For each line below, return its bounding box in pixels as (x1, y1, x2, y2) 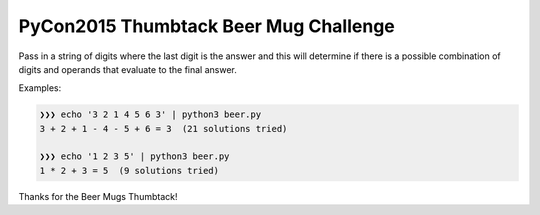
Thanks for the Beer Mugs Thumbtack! (18, 190, 178, 202)
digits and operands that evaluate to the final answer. (18, 63, 237, 75)
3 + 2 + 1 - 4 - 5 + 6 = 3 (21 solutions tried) (39, 123, 288, 134)
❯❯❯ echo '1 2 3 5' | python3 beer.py (39, 151, 230, 162)
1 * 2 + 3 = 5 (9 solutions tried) (39, 165, 220, 176)
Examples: (18, 82, 62, 94)
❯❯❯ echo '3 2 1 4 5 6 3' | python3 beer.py (39, 109, 262, 120)
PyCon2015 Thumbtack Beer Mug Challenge (18, 15, 395, 37)
